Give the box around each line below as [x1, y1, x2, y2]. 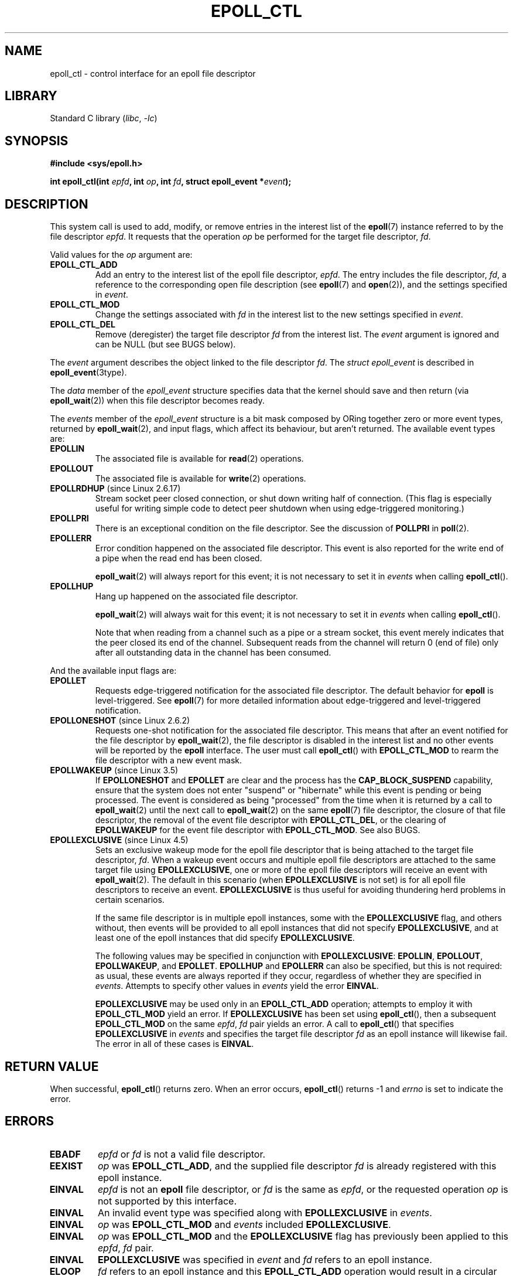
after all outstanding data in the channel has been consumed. [95, 647, 331, 658]
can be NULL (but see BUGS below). [95, 339, 236, 350]
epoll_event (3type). [50, 367, 127, 378]
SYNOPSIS [5, 133, 69, 148]
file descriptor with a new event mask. [95, 755, 242, 766]
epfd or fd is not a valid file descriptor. [97, 1148, 266, 1160]
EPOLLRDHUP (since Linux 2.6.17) [50, 483, 181, 494]
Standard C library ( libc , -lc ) [50, 113, 158, 124]
